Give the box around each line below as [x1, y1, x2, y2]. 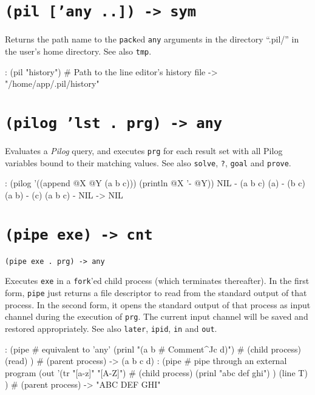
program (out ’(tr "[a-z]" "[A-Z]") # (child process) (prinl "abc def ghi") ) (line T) [5, 366, 308, 379]
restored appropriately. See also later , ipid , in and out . [5, 322, 217, 334]
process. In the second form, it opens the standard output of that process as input [5, 298, 311, 311]
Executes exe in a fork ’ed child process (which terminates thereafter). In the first [5, 274, 310, 287]
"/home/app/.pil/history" [5, 77, 100, 90]
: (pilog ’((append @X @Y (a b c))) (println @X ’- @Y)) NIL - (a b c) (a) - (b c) [5, 177, 305, 189]
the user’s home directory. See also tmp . [5, 44, 152, 57]
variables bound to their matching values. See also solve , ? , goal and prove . [5, 156, 291, 169]
